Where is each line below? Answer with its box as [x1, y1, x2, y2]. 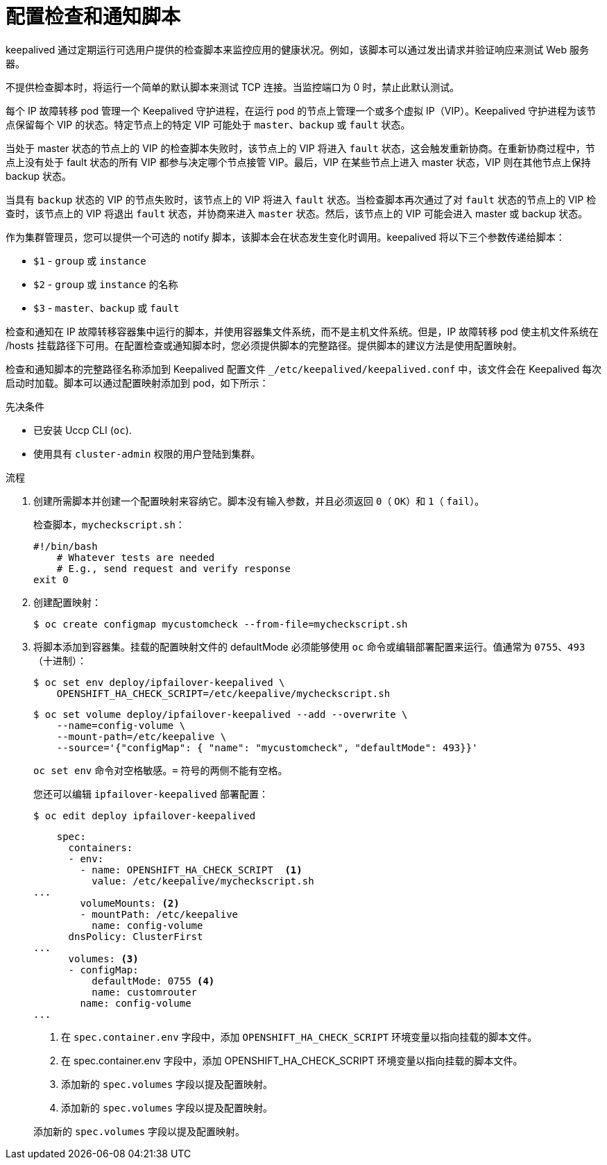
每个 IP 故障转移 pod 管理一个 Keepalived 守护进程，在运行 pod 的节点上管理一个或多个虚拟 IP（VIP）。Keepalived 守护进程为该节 [6, 104, 596, 117]
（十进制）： [33, 654, 87, 667]
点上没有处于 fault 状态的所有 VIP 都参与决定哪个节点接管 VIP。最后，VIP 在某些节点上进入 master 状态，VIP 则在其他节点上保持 [6, 156, 591, 168]
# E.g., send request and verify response [56, 562, 291, 574]
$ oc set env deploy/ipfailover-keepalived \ [33, 676, 285, 688]
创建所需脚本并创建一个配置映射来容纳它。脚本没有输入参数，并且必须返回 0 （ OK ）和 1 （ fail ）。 [33, 494, 485, 507]
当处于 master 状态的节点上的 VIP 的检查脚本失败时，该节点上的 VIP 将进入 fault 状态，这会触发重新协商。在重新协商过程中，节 [6, 142, 595, 154]
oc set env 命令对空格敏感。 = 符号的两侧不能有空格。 [33, 764, 288, 776]
